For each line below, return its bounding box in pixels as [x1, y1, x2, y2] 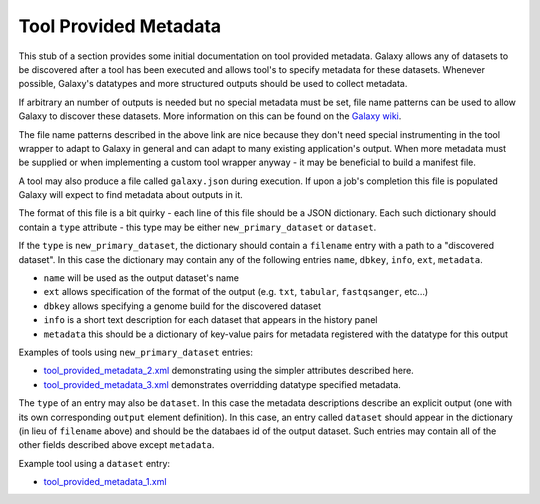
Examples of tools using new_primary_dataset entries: [18, 346, 254, 358]
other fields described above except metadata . [18, 439, 215, 451]
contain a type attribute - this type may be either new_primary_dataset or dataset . [18, 221, 377, 233]
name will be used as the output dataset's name [43, 272, 240, 284]
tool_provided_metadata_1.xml [43, 476, 167, 488]
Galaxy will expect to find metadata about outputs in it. [18, 189, 244, 201]
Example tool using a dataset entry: [18, 457, 170, 469]
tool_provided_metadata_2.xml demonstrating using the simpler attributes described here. [43, 365, 414, 377]
